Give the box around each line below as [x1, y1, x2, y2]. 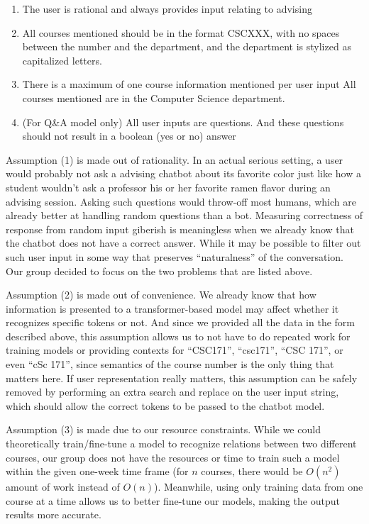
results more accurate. [6, 507, 101, 522]
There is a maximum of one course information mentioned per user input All [22, 77, 356, 91]
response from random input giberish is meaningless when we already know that [6, 221, 355, 236]
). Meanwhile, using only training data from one [153, 479, 363, 494]
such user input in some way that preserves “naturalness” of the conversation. [6, 249, 343, 264]
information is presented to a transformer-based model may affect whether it [6, 301, 339, 316]
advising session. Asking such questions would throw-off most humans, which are [6, 194, 356, 208]
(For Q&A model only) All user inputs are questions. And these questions [22, 114, 344, 129]
